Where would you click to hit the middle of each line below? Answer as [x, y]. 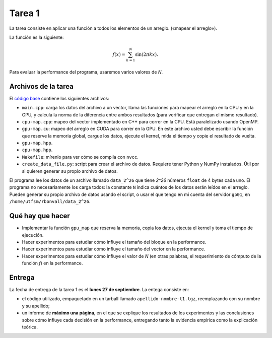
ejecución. [33, 235]
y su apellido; [36, 306]
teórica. [30, 327]
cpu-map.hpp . [37, 150]
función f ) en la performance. [52, 263]
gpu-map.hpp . [37, 143]
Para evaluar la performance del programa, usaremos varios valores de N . [86, 72]
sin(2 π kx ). [147, 55]
